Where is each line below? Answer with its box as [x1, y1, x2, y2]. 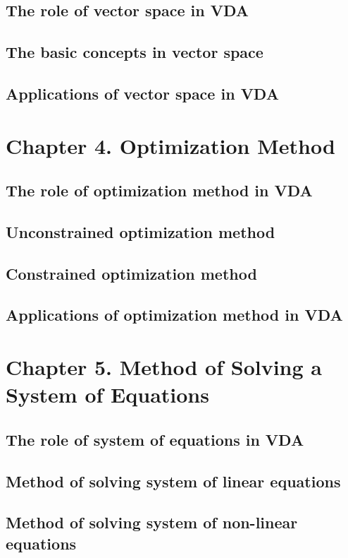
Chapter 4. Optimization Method [6, 131, 335, 160]
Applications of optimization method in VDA [6, 304, 343, 326]
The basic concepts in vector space [6, 41, 263, 63]
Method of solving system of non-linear [6, 511, 298, 533]
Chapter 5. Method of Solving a [6, 352, 322, 381]
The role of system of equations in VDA [6, 428, 304, 450]
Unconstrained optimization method [6, 220, 275, 242]
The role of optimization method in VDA [6, 179, 313, 201]
